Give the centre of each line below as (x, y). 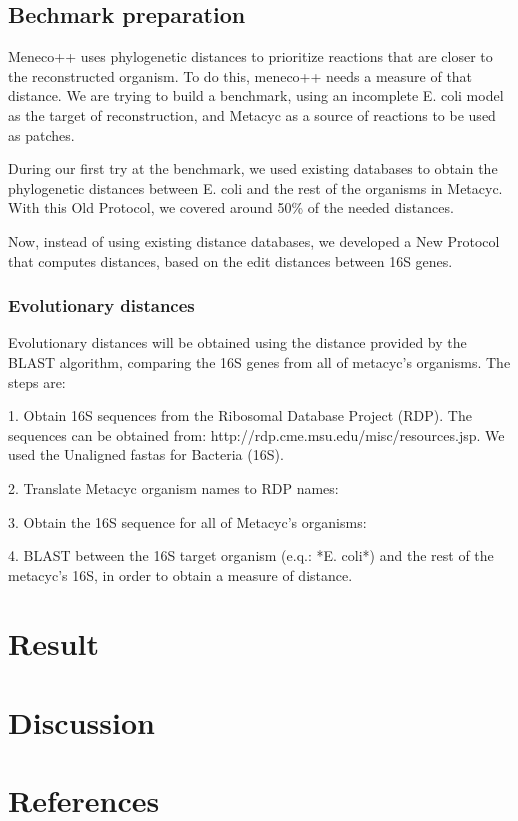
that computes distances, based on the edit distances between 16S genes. (230, 260)
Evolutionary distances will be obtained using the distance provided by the (237, 342)
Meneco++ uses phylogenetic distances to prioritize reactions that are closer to (250, 56)
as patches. (41, 134)
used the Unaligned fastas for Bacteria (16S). (146, 454)
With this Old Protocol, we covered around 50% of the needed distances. (231, 207)
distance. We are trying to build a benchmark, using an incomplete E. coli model (256, 95)
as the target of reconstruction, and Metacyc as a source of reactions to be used (252, 114)
